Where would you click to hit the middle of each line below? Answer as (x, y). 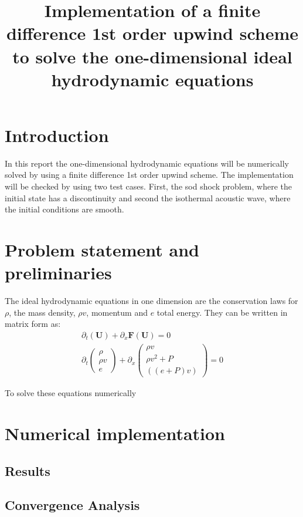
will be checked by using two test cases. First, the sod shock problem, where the (148, 186)
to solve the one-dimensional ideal (152, 56)
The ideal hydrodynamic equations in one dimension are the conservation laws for (151, 301)
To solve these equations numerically (71, 393)
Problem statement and (102, 250)
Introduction (57, 135)
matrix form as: (33, 324)
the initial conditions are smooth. (64, 209)
